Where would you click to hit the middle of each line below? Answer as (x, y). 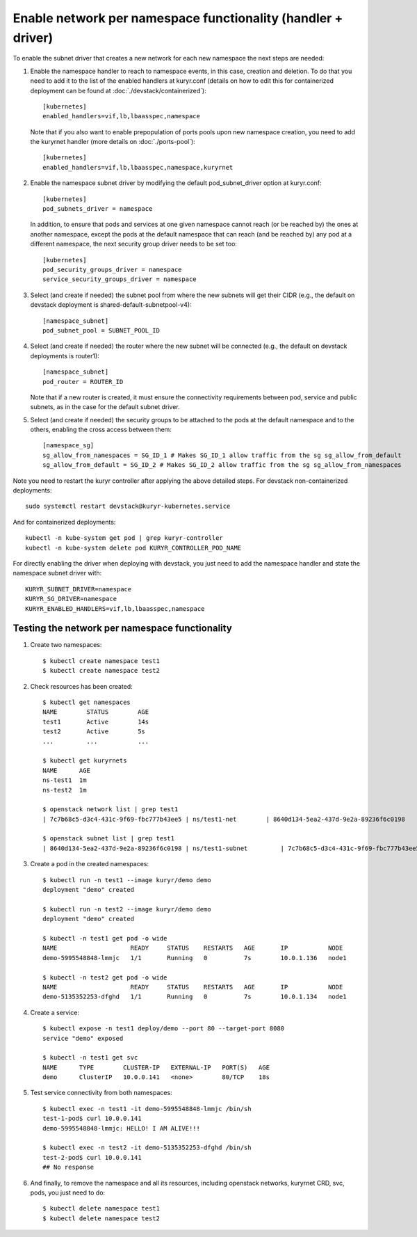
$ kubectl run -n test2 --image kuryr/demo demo (127, 909)
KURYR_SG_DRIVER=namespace (71, 599)
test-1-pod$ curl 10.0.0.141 (92, 1119)
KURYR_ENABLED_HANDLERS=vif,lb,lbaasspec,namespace (115, 608)
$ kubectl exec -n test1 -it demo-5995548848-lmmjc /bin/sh (147, 1109)
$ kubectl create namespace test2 (101, 671)
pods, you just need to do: (68, 1192)
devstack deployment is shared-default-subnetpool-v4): (111, 305)
